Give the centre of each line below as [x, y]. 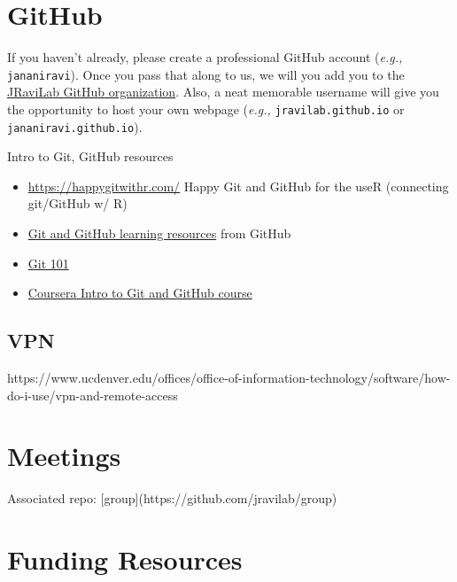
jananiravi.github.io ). [75, 126]
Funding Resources [125, 559]
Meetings [64, 456]
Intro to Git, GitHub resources [90, 156]
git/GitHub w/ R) [77, 203]
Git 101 [48, 263]
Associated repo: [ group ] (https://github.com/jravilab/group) [172, 498]
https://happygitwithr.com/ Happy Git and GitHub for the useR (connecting [238, 186]
